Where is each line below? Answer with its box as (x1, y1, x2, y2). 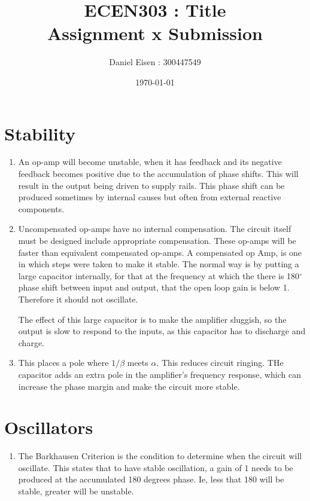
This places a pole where (18, 356, 109, 369)
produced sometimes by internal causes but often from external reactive (18, 191, 281, 203)
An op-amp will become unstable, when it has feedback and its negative (18, 155, 282, 168)
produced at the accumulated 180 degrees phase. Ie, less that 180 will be (18, 473, 284, 485)
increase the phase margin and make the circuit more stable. (18, 380, 240, 392)
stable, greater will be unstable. (18, 485, 134, 497)
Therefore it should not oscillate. (18, 292, 138, 305)
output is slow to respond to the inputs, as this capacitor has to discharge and (18, 325, 306, 337)
